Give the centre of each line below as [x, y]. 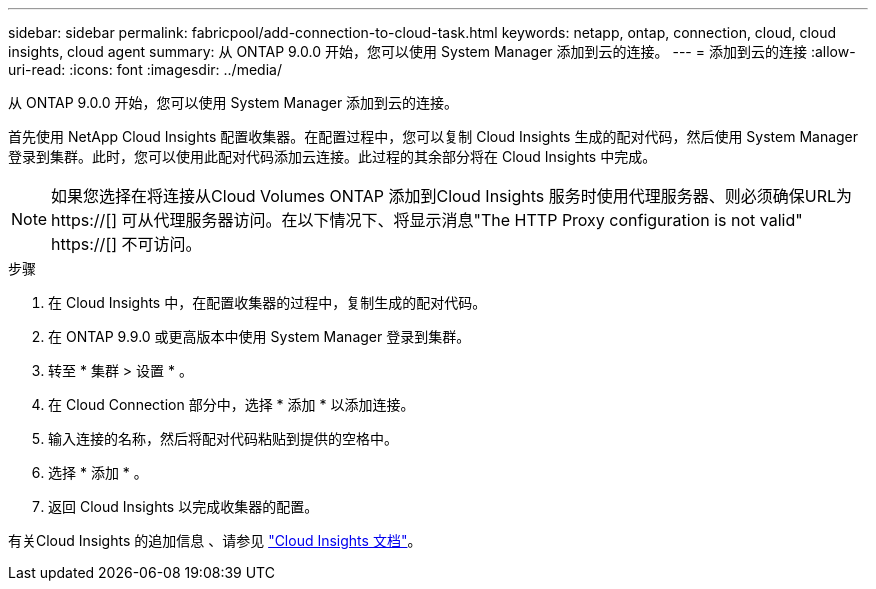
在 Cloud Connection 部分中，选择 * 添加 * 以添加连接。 [231, 404]
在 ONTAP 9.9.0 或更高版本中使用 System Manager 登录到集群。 [259, 336]
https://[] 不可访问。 [126, 244]
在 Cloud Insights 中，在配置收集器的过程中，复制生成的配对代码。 [267, 302]
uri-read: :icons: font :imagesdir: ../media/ [145, 69]
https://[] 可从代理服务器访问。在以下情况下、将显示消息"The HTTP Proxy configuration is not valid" [427, 220]
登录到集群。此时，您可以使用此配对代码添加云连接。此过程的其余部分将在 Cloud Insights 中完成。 [332, 156]
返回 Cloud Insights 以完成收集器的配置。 [183, 506]
